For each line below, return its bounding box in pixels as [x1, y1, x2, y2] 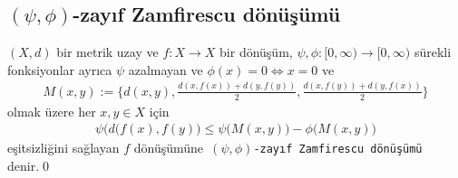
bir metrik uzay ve [56, 42, 159, 61]
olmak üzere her [7, 101, 96, 120]
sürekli [414, 42, 452, 61]
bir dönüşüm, [219, 42, 293, 61]
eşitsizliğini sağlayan [7, 138, 120, 157]
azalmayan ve [128, 60, 203, 79]
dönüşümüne [133, 138, 204, 157]
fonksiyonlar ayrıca [7, 60, 112, 79]
